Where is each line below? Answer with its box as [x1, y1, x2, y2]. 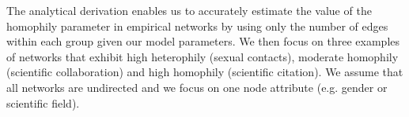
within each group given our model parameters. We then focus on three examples [6, 33, 400, 49]
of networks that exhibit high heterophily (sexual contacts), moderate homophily [6, 48, 399, 64]
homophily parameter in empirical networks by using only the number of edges [6, 17, 388, 34]
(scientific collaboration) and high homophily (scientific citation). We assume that [6, 64, 403, 80]
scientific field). [6, 94, 80, 111]
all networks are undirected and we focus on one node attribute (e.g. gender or [6, 79, 388, 95]
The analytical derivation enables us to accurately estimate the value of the [6, 2, 372, 18]
